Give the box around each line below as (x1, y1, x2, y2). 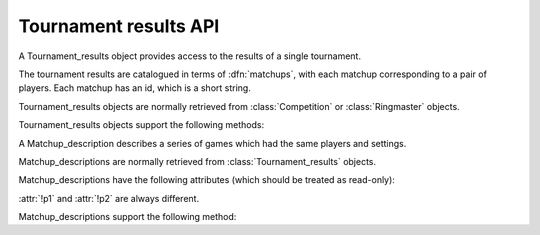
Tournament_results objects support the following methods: (18, 119, 265, 131)
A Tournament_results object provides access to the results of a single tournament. (18, 50, 362, 62)
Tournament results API (18, 15, 220, 37)
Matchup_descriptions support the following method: (18, 211, 237, 223)
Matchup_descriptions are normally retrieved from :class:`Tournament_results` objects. (18, 155, 377, 167)
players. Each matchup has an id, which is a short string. (18, 82, 252, 94)
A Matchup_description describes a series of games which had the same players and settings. (18, 137, 407, 149)
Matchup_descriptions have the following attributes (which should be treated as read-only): (18, 174, 395, 186)
